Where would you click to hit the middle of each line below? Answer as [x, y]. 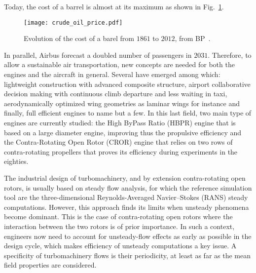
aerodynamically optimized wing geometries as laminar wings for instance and [122, 103]
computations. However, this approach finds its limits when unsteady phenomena [127, 207]
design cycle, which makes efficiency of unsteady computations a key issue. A [120, 246]
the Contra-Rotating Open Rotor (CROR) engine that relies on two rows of [118, 142]
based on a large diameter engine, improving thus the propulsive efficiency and [123, 132]
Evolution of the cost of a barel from [79, 38]
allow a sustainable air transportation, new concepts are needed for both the [119, 64]
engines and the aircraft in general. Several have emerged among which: [112, 74]
